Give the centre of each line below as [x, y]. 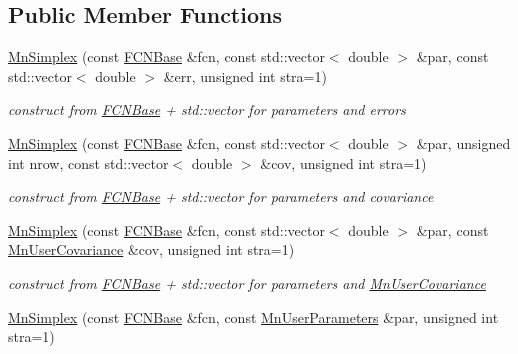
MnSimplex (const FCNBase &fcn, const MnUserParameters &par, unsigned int [253, 316]
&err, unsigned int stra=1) [245, 75]
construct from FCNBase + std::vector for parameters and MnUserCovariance [247, 282]
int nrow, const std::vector [88, 162]
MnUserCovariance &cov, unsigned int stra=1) [151, 249]
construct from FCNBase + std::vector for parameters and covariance [221, 196]
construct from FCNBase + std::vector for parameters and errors [207, 109]
